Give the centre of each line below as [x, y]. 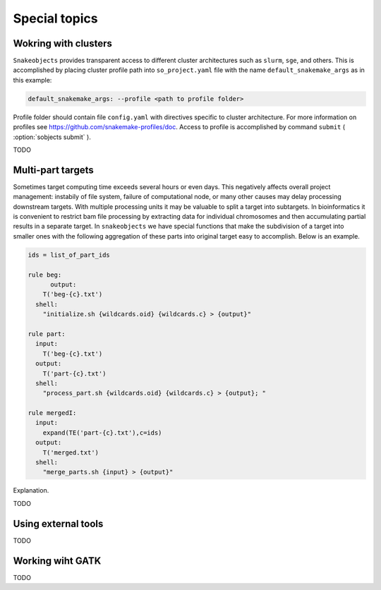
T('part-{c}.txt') [74, 373]
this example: [32, 80]
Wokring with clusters [62, 43]
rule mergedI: [52, 413]
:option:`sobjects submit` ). [52, 137]
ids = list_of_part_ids [69, 255]
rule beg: [45, 275]
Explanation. [31, 490]
